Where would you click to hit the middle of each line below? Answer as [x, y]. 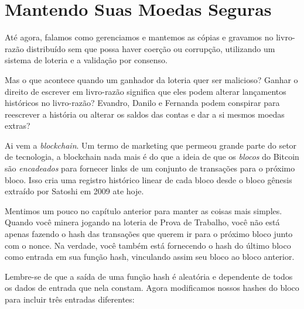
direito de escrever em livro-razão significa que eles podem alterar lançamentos [146, 91]
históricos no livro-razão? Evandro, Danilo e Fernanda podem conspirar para [142, 103]
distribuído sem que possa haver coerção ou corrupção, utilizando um [151, 48]
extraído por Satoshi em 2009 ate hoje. [74, 191]
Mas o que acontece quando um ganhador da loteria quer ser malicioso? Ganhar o [151, 79]
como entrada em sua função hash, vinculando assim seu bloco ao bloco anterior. [150, 257]
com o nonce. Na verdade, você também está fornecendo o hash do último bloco [148, 245]
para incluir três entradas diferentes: [70, 299]
